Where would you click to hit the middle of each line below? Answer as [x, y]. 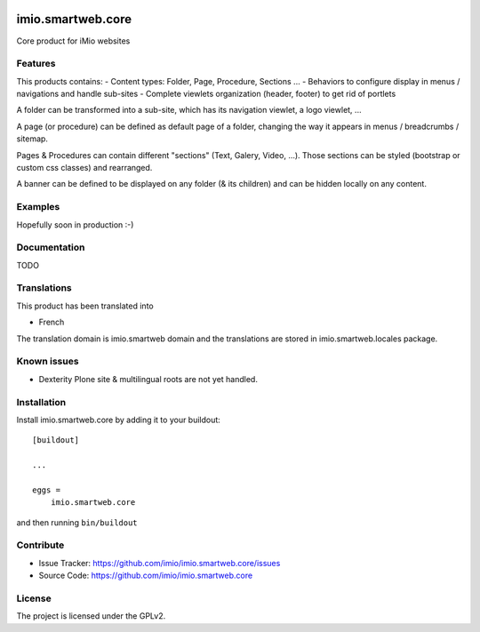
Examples [38, 207]
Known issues [48, 362]
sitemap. [32, 139]
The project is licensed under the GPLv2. [91, 616]
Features [36, 64]
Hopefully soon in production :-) [75, 224]
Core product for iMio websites [73, 41]
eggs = [47, 490]
